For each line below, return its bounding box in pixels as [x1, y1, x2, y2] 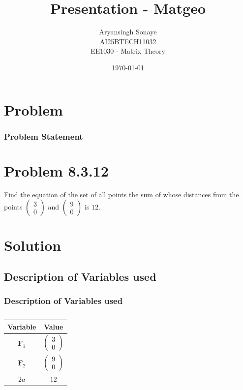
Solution [4, 235, 61, 255]
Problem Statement [4, 130, 83, 142]
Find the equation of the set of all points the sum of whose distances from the [4, 189, 239, 199]
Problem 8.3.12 [4, 160, 109, 180]
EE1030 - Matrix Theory [91, 46, 165, 56]
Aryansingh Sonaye [99, 27, 157, 37]
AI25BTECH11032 [99, 36, 156, 46]
